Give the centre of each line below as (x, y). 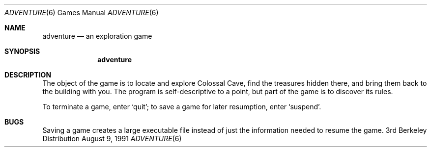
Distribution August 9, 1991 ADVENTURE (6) (112, 138)
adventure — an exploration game (97, 36)
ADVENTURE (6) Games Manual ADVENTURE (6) (82, 13)
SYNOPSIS (22, 51)
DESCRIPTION (28, 75)
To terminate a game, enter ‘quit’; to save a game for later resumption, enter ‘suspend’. (182, 107)
